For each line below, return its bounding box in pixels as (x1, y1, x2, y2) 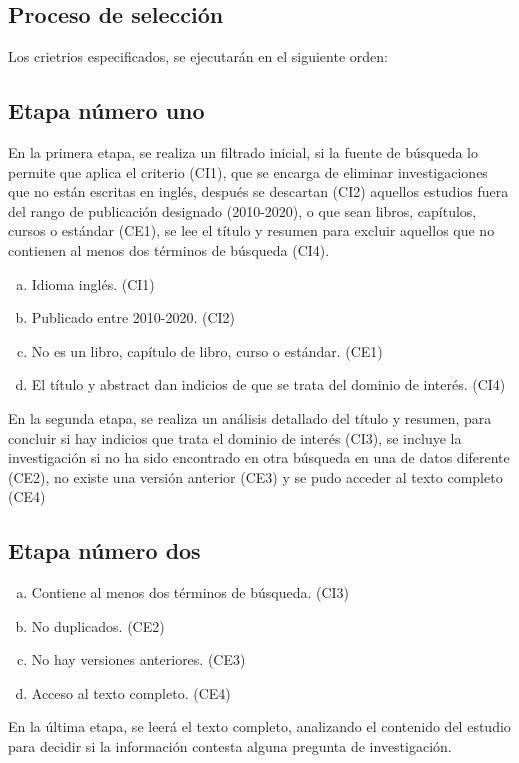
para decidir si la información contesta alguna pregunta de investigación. (8, 736, 452, 757)
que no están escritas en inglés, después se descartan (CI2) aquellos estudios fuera (8, 181, 509, 202)
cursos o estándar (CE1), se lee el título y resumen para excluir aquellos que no (8, 220, 495, 241)
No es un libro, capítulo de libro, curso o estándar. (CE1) (31, 340, 383, 361)
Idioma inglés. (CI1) (31, 273, 155, 294)
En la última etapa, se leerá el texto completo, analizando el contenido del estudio (8, 716, 511, 737)
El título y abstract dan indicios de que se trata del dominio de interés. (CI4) (31, 374, 506, 395)
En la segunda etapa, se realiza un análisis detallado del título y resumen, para (8, 407, 492, 428)
